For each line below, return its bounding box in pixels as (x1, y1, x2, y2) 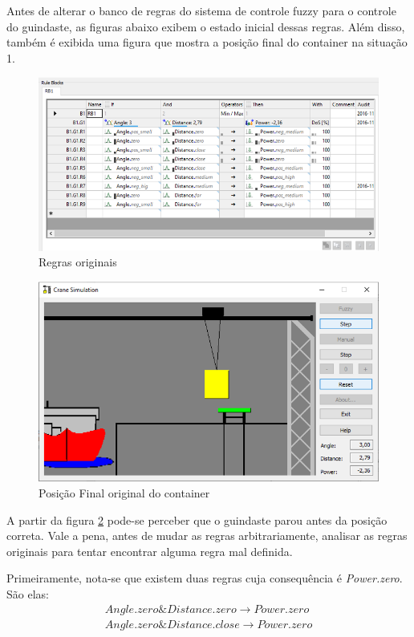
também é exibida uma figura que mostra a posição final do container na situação (6, 34, 408, 51)
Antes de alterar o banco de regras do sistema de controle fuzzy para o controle (6, 2, 396, 18)
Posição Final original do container (39, 484, 210, 501)
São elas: (6, 585, 49, 602)
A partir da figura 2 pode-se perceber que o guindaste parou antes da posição (6, 511, 388, 528)
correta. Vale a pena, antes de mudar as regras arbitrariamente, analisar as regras (6, 527, 408, 544)
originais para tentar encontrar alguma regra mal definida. (6, 542, 293, 559)
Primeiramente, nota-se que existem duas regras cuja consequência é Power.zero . (6, 570, 403, 586)
